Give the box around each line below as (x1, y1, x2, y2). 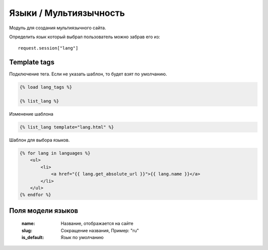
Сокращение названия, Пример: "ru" (61, 227, 139, 233)
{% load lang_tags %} (19, 84, 72, 90)
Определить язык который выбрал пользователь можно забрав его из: (9, 34, 160, 40)
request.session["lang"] (18, 45, 78, 51)
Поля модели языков (9, 206, 78, 215)
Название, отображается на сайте (61, 221, 134, 227)
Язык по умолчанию (61, 235, 104, 241)
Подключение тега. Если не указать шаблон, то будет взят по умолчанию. (9, 71, 167, 77)
